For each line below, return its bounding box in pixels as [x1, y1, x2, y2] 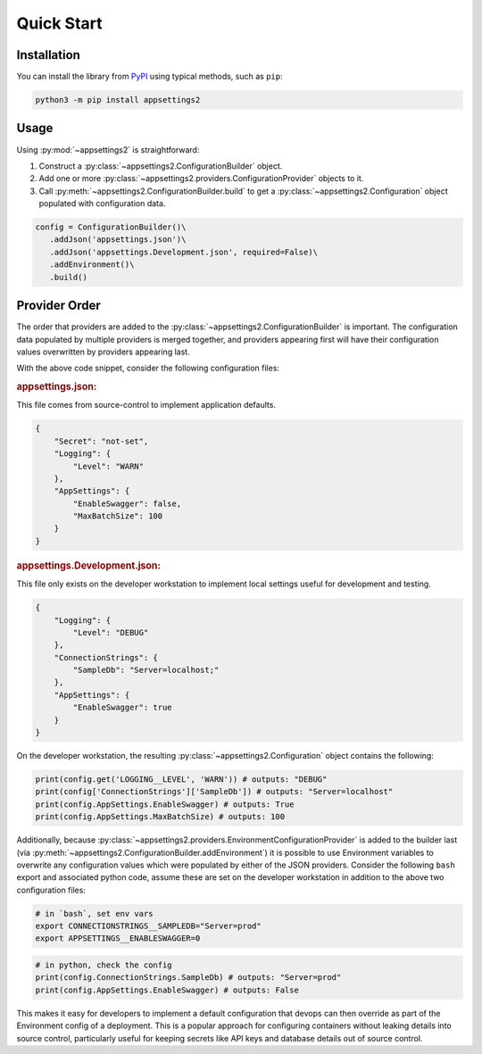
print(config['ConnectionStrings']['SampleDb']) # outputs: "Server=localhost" [35, 786, 394, 797]
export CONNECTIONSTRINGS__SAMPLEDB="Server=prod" [35, 921, 262, 932]
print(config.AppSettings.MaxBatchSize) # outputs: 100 [35, 812, 286, 822]
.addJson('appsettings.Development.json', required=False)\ [49, 246, 319, 257]
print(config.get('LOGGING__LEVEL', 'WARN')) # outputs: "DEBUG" [35, 774, 328, 784]
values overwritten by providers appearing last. [16, 346, 191, 357]
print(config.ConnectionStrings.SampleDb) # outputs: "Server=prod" [35, 973, 342, 983]
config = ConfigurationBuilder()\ [35, 222, 187, 232]
